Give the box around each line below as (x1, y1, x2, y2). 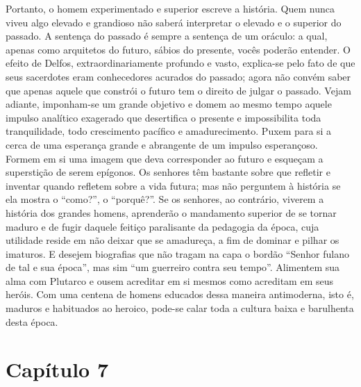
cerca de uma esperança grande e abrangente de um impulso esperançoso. (6, 137, 318, 151)
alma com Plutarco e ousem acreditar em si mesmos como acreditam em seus (6, 273, 334, 288)
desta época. (6, 314, 58, 329)
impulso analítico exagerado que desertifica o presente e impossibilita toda (6, 110, 321, 124)
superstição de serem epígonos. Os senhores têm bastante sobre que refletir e (6, 165, 330, 179)
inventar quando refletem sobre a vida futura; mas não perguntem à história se (6, 178, 341, 192)
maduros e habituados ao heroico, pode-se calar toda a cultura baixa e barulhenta (6, 301, 354, 315)
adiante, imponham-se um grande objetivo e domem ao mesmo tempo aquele (6, 97, 332, 111)
